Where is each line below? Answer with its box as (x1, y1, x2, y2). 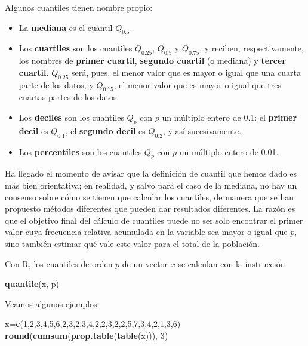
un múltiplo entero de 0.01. (179, 145, 279, 157)
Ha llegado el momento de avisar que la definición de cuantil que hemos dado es (5, 167, 297, 180)
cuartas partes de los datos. (19, 91, 119, 103)
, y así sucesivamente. (162, 124, 242, 137)
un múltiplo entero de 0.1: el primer (162, 110, 297, 123)
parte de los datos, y (19, 78, 94, 91)
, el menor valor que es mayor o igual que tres (113, 78, 282, 91)
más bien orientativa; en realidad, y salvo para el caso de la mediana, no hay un (5, 178, 297, 191)
